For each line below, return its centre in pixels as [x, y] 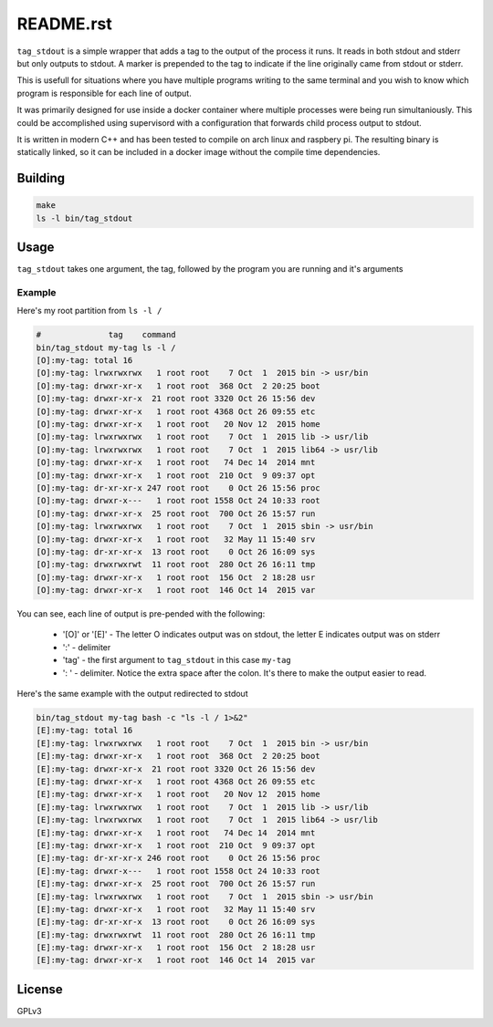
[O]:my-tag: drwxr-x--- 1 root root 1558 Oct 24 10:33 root [178, 501]
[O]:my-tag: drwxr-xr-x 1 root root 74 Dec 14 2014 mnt [176, 462]
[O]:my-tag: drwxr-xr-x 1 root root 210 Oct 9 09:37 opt [176, 475]
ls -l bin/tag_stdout [84, 218]
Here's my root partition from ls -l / [89, 311]
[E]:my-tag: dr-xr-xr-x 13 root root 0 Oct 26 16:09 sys [176, 922]
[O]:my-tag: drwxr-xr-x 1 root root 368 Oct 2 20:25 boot [178, 386]
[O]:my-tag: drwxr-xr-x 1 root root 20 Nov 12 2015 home [178, 425]
